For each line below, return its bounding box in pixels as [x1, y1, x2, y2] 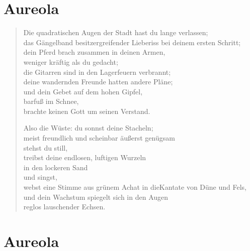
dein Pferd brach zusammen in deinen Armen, [23, 47, 165, 57]
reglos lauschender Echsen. [23, 201, 106, 212]
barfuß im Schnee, [23, 96, 79, 106]
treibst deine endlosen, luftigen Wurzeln [23, 152, 146, 163]
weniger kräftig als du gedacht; [23, 56, 118, 67]
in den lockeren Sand [23, 162, 88, 172]
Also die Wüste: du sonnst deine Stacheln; [23, 122, 153, 133]
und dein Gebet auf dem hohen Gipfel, [23, 86, 143, 96]
